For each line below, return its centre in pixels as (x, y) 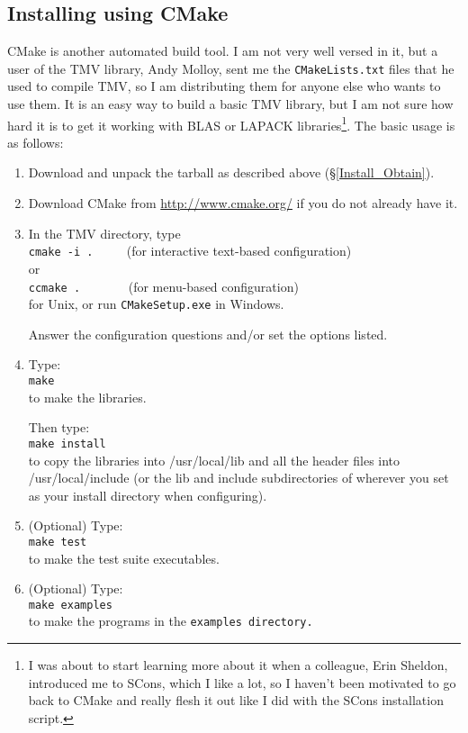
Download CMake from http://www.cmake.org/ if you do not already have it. (243, 203)
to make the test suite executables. (124, 558)
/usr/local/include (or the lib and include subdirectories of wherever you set (238, 478)
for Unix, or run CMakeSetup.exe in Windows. (156, 304)
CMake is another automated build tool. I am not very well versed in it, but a (223, 51)
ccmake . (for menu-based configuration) (163, 286)
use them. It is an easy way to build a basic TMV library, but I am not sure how (230, 104)
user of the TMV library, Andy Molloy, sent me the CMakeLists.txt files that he (231, 68)
